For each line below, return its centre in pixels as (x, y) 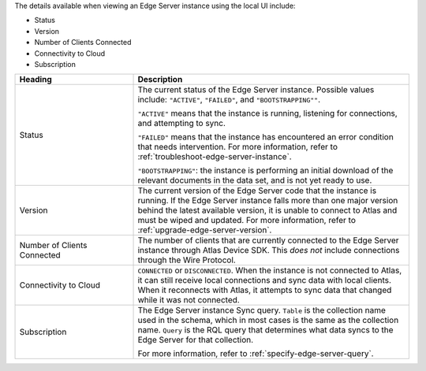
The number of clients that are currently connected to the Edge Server (268, 240)
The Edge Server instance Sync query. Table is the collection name (262, 310)
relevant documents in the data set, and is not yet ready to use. (255, 180)
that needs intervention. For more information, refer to (238, 147)
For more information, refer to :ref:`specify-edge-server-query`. (256, 354)
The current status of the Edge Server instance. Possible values (256, 90)
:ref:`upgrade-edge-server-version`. (205, 230)
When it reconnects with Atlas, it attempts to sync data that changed (265, 290)
